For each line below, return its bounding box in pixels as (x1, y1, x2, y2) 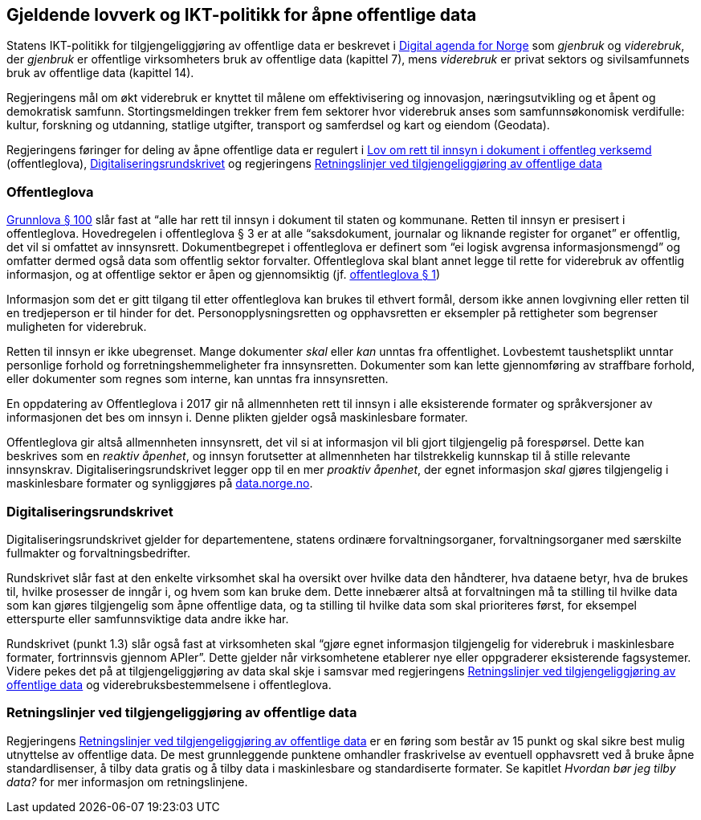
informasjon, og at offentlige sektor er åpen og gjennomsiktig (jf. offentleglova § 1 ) (6, 267, 441, 282)
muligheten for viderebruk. (6, 320, 147, 334)
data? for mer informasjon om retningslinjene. (6, 774, 248, 789)
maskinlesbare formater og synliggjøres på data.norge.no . (6, 476, 313, 491)
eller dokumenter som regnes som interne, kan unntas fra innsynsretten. (6, 372, 389, 386)
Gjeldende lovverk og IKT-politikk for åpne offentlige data (6, 5, 477, 25)
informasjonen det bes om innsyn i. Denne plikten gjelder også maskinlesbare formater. (6, 410, 468, 425)
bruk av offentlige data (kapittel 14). (6, 66, 194, 80)
